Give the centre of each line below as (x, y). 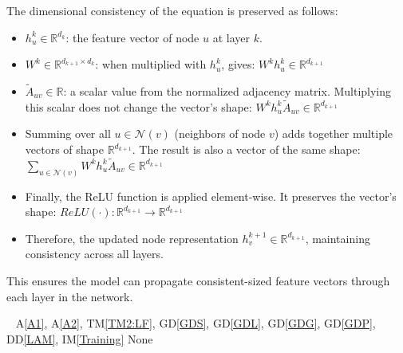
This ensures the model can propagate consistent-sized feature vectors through (198, 281)
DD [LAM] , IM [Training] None (80, 338)
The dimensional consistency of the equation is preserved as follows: (172, 10)
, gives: (238, 64)
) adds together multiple (334, 133)
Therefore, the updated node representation (132, 238)
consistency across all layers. (94, 254)
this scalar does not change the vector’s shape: (138, 106)
